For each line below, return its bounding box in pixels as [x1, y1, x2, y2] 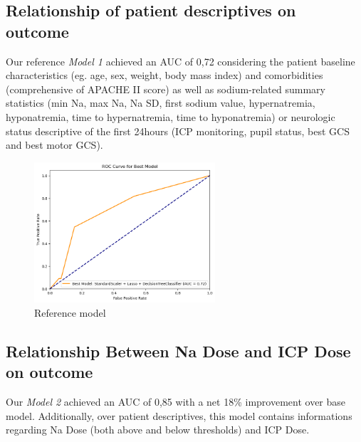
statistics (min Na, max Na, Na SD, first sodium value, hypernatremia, [6, 95, 315, 110]
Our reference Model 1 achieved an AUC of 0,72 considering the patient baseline [6, 53, 355, 68]
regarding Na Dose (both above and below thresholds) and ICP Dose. [6, 422, 310, 437]
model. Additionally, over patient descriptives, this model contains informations [6, 408, 352, 423]
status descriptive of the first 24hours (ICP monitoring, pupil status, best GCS [6, 123, 350, 138]
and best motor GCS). [6, 137, 103, 152]
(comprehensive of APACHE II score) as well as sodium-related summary [6, 81, 325, 96]
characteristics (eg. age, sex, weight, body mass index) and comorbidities [6, 68, 323, 83]
